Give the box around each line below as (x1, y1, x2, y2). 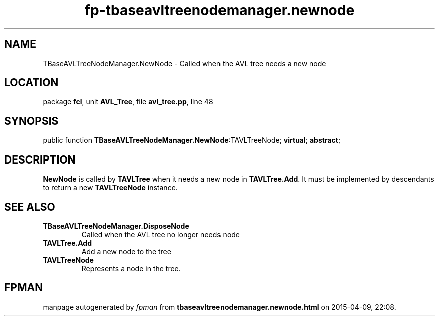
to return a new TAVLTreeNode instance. (43, 183, 178, 192)
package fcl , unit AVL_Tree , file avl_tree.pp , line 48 (43, 97, 213, 106)
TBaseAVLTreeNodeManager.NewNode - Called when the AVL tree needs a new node (43, 59, 326, 68)
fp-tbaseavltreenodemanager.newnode (84, 2, 355, 19)
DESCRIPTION (4, 153, 76, 166)
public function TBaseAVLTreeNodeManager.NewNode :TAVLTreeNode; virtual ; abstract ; (43, 136, 341, 145)
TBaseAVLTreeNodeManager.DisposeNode (43, 221, 189, 230)
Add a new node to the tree (81, 247, 171, 256)
